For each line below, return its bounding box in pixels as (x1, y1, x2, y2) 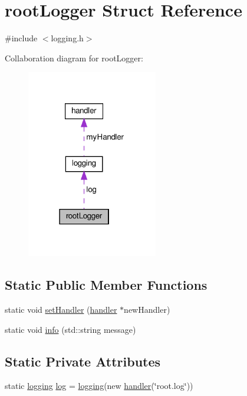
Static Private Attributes (5, 352, 161, 370)
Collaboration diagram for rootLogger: (5, 51, 143, 64)
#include (5, 32, 38, 44)
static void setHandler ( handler (5, 303, 117, 315)
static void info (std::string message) (5, 323, 136, 335)
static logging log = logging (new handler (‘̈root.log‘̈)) (5, 379, 193, 392)
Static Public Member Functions (5, 276, 208, 294)
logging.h (51, 32, 84, 44)
